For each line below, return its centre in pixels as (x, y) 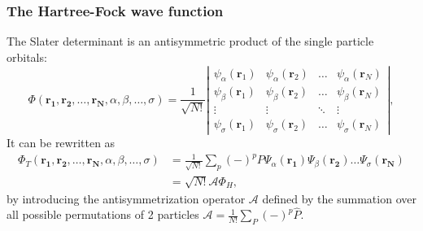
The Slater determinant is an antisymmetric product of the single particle (190, 41)
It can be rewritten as (61, 143)
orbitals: (27, 57)
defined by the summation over (339, 198)
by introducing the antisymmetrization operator (126, 198)
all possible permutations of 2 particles (103, 214)
